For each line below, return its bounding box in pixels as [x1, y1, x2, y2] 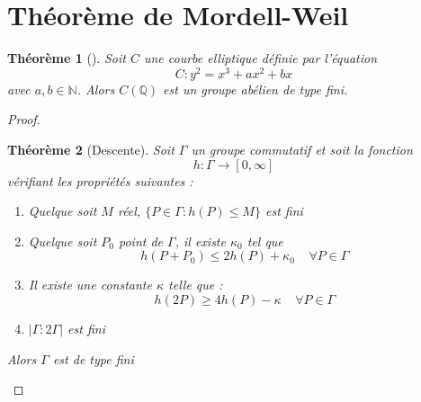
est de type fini [52, 349, 134, 368]
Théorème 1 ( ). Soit [7, 49, 126, 67]
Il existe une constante [28, 275, 152, 294]
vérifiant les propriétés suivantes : [7, 171, 193, 190]
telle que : [168, 275, 223, 294]
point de [119, 231, 164, 250]
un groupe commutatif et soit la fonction [191, 139, 413, 158]
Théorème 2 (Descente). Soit [7, 139, 175, 158]
